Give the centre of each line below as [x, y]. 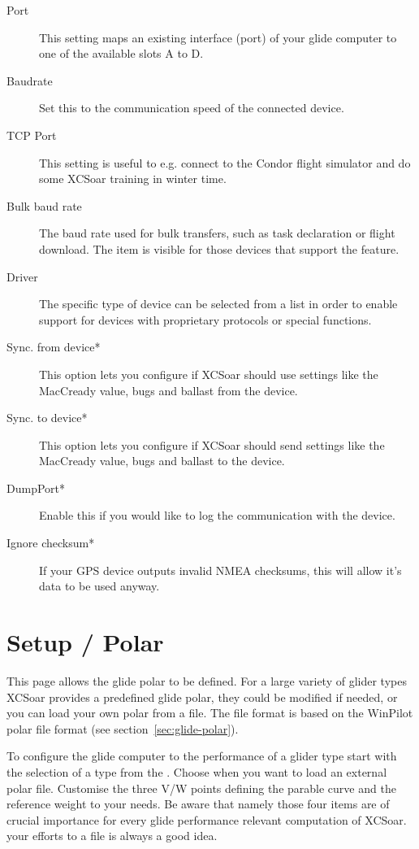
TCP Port [32, 135]
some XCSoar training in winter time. [133, 179]
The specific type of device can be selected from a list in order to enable [218, 304]
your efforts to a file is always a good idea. [112, 836]
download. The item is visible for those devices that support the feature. [219, 248]
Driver [22, 276]
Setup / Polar [85, 642]
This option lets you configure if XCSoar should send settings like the [212, 444]
